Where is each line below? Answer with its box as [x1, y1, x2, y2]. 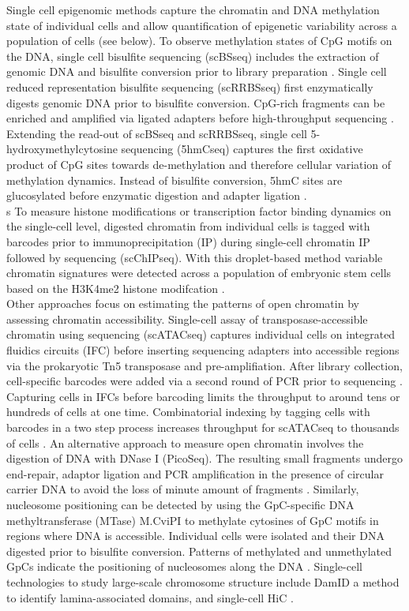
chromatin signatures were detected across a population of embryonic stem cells [6, 264, 392, 281]
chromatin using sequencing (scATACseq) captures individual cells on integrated [6, 326, 396, 343]
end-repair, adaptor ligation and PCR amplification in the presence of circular [6, 465, 384, 482]
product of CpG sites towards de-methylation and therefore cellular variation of [6, 156, 392, 172]
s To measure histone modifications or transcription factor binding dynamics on [6, 202, 392, 219]
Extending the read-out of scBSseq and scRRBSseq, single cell [6, 125, 307, 141]
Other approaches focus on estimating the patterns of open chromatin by [6, 295, 359, 312]
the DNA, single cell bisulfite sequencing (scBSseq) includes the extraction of [6, 47, 379, 64]
